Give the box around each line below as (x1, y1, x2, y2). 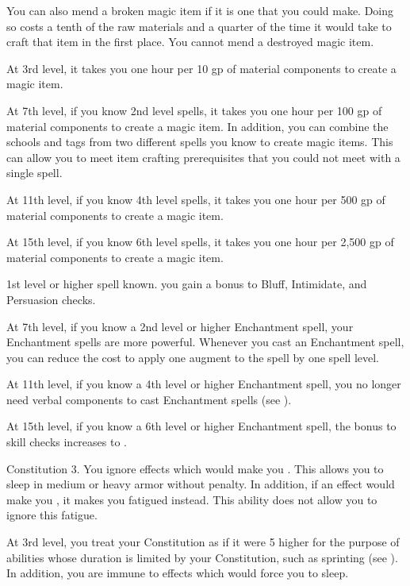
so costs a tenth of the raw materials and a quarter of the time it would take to (6, 17, 392, 34)
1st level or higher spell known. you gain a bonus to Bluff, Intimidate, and (6, 276, 367, 292)
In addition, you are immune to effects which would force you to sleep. (6, 565, 349, 581)
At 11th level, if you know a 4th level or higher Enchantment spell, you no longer (6, 376, 401, 392)
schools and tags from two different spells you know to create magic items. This (6, 133, 393, 150)
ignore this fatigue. (6, 507, 98, 523)
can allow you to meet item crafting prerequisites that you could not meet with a (6, 148, 400, 165)
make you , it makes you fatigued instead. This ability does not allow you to (6, 491, 377, 507)
